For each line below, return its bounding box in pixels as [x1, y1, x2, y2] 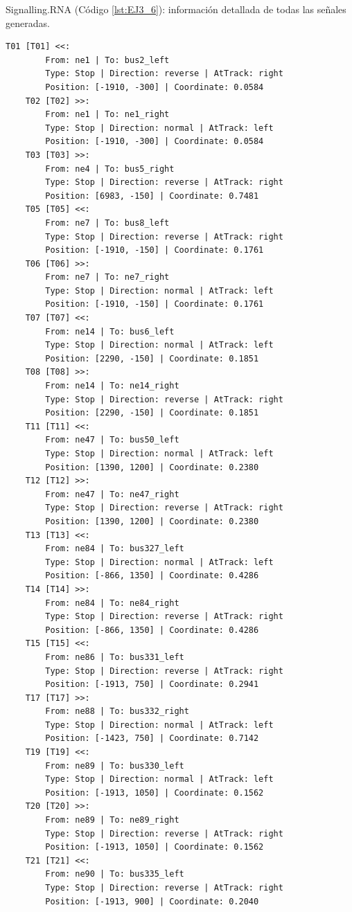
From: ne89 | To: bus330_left [45, 760, 184, 771]
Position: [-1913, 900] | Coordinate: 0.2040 [45, 896, 259, 906]
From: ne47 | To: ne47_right [45, 489, 179, 499]
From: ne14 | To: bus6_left [45, 326, 175, 337]
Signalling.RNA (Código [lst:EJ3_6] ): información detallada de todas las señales [6, 2, 346, 16]
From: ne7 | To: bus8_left [45, 217, 170, 228]
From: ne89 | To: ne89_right [45, 815, 179, 825]
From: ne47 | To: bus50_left [45, 435, 179, 445]
